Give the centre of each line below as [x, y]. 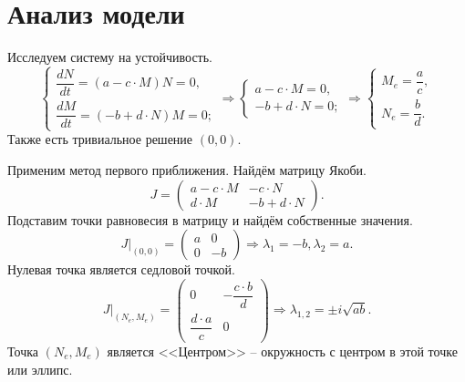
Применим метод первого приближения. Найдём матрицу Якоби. [187, 170]
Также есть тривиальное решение [100, 139]
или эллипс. [40, 369]
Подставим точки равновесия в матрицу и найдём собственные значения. [210, 219]
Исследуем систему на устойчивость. [110, 57]
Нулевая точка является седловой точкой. [121, 269]
